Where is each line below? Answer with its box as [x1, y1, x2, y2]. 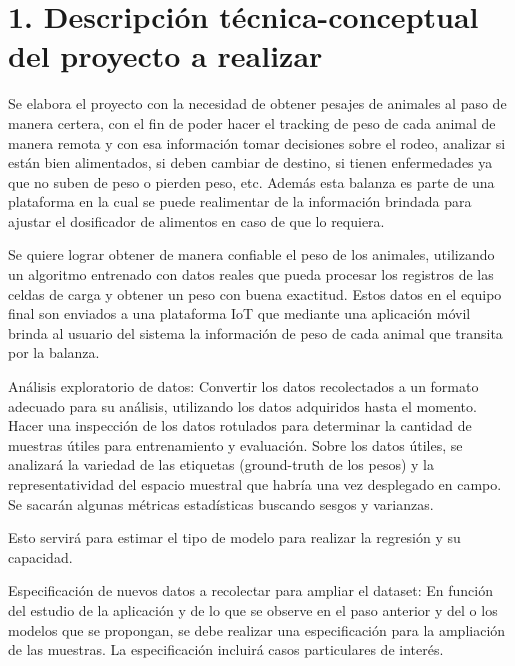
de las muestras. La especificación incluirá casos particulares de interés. [8, 639, 444, 660]
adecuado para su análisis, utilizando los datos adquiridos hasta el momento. [8, 395, 477, 416]
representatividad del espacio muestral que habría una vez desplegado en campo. [8, 474, 502, 494]
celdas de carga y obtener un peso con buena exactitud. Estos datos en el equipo [8, 283, 502, 304]
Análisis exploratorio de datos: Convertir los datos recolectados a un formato [8, 376, 479, 397]
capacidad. [8, 546, 73, 567]
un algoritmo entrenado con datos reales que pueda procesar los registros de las [8, 264, 494, 285]
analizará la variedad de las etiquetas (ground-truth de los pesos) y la [8, 454, 434, 475]
